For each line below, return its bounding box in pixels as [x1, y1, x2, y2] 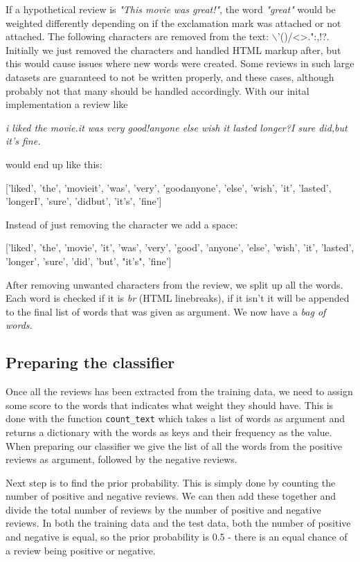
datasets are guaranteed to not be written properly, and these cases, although [6, 69, 334, 84]
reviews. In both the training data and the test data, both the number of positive [6, 516, 351, 530]
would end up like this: [6, 156, 102, 171]
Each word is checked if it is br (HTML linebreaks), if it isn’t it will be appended [6, 291, 350, 305]
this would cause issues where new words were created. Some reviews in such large [6, 56, 354, 71]
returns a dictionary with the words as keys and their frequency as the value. [6, 424, 332, 439]
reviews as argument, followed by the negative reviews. [6, 452, 237, 466]
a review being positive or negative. [6, 543, 156, 557]
